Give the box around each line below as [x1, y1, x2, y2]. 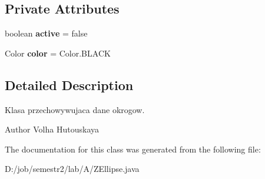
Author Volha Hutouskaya [5, 123, 99, 135]
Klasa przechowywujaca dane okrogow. [5, 103, 145, 115]
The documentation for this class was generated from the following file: [5, 142, 261, 155]
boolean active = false [5, 27, 88, 39]
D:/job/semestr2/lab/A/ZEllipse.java [5, 163, 140, 175]
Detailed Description [5, 75, 134, 94]
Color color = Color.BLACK [5, 47, 111, 59]
